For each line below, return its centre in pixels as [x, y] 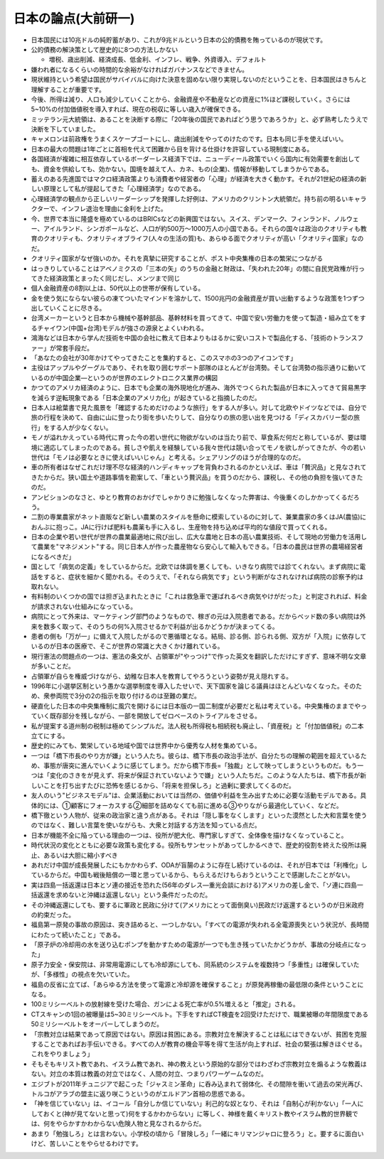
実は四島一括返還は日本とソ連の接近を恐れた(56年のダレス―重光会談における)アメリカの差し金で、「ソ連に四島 [194, 885]
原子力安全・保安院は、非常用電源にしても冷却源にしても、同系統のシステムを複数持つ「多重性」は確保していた [195, 964]
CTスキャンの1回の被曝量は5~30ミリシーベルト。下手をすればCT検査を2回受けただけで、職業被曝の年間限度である [200, 1014]
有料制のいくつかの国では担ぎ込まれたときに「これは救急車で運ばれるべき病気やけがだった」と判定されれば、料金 [199, 596]
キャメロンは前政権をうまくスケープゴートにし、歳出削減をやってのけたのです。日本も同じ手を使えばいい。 [189, 139]
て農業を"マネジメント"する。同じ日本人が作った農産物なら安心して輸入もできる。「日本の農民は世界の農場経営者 [197, 546]
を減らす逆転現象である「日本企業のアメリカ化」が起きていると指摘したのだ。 [146, 397]
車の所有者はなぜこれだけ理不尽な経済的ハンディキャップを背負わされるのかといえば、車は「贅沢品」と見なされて [199, 467]
